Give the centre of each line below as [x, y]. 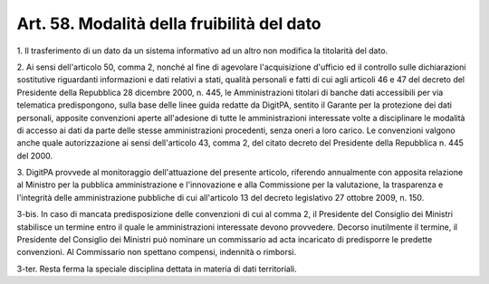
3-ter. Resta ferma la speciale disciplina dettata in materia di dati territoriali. [157, 269]
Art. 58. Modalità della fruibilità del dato [169, 24]
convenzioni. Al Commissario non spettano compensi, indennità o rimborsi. [157, 252]
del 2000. [35, 156]
